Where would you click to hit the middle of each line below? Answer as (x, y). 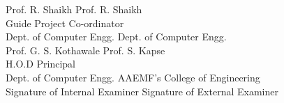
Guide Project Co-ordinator (65, 23)
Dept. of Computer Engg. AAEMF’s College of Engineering (133, 77)
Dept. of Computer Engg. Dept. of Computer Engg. (116, 37)
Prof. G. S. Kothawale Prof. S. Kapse (85, 50)
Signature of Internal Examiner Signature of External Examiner (142, 91)
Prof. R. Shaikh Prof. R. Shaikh (74, 9)
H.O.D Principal (41, 64)
